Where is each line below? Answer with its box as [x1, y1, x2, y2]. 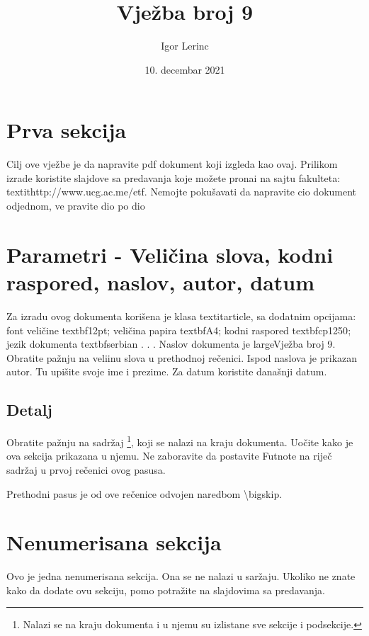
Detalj [6, 399, 52, 421]
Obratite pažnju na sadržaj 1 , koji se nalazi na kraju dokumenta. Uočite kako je [6, 433, 353, 449]
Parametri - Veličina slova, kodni [6, 239, 334, 268]
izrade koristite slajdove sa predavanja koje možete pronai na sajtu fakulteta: [6, 170, 341, 185]
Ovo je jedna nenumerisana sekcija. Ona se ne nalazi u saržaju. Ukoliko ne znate [6, 569, 356, 584]
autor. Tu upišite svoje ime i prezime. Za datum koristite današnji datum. [6, 364, 327, 379]
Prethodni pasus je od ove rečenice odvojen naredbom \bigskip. [6, 486, 283, 501]
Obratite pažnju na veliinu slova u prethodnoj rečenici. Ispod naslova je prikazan [6, 350, 358, 365]
